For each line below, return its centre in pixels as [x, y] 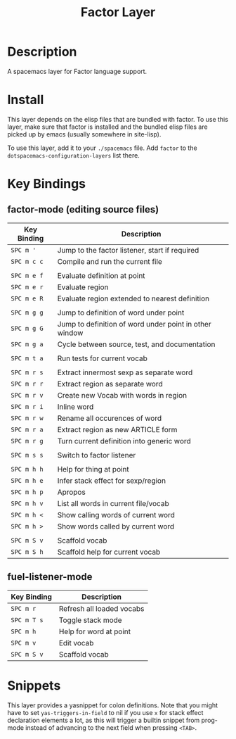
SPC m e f [27, 276]
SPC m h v [27, 503]
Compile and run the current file [110, 261]
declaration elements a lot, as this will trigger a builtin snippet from [104, 720]
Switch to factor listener [97, 455]
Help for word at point [95, 631]
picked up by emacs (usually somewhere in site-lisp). [84, 134]
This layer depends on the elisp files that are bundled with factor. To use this [118, 119]
